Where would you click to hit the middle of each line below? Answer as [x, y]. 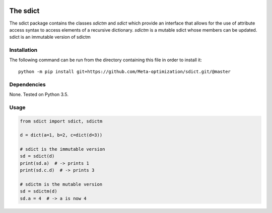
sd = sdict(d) [37, 156]
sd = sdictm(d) [39, 191]
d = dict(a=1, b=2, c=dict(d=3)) [61, 135]
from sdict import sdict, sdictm [61, 121]
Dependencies [28, 84]
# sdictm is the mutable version [61, 184]
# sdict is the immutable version [62, 149]
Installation [23, 50]
